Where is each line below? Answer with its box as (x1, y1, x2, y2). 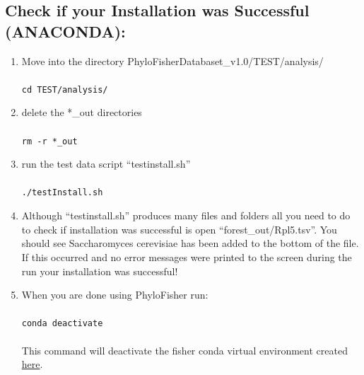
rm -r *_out (21, 136, 78, 146)
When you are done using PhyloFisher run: (21, 287, 209, 302)
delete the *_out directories (21, 105, 142, 120)
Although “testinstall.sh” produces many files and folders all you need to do (21, 208, 351, 223)
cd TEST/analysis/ (21, 84, 108, 95)
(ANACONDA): (5, 20, 126, 42)
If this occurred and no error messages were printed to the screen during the (21, 249, 352, 264)
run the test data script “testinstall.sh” (21, 156, 191, 171)
